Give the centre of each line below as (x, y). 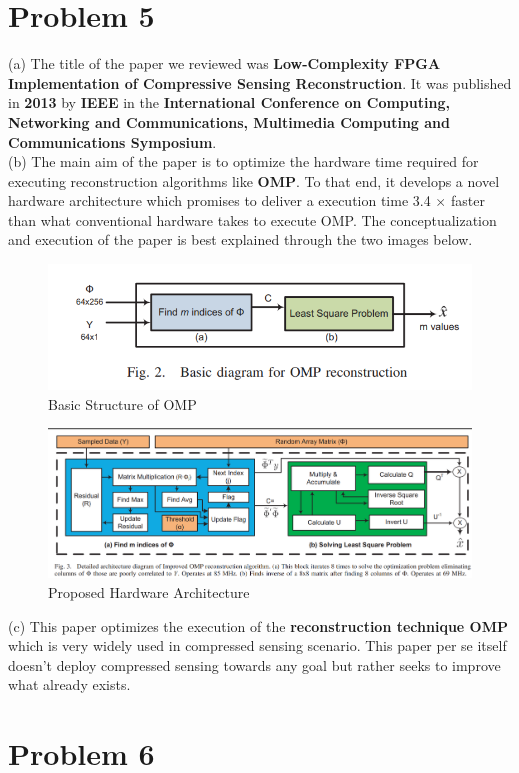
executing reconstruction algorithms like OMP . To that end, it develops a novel (254, 180)
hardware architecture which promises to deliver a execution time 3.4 (219, 200)
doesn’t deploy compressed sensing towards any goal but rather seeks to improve (254, 664)
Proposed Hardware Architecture (149, 592)
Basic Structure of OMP (122, 403)
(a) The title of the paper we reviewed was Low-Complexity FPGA (224, 63)
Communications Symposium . (112, 141)
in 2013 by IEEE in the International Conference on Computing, (229, 102)
